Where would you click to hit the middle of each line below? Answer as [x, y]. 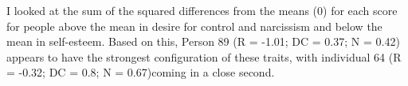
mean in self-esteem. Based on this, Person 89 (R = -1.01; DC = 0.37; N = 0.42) [203, 41]
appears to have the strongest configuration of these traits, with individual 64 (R [204, 56]
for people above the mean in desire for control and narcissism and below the [194, 26]
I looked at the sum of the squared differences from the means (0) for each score [202, 10]
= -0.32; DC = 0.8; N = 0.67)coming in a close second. [141, 72]
